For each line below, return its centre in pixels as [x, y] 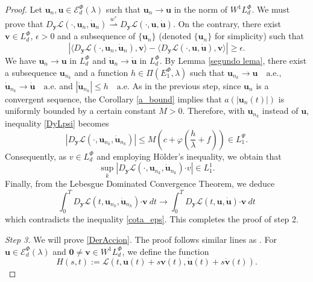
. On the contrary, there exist [227, 23]
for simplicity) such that [259, 36]
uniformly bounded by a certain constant [81, 111]
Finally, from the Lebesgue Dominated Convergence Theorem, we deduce [140, 183]
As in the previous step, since [187, 85]
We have [21, 60]
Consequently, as [36, 156]
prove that [24, 23]
